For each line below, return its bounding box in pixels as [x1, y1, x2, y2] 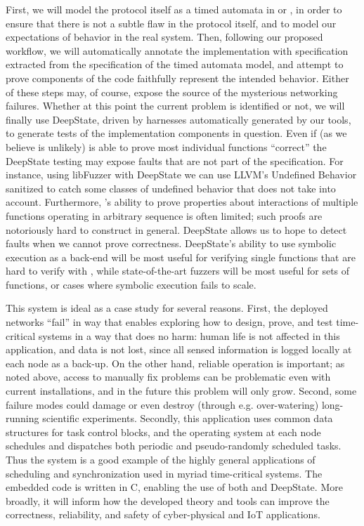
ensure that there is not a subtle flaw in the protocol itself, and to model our [6, 15, 337, 30]
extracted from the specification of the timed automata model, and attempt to [6, 57, 344, 72]
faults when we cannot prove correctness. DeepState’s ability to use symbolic [6, 236, 337, 251]
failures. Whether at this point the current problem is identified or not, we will [6, 98, 345, 113]
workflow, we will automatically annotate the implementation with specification [6, 43, 349, 58]
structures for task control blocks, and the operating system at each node [6, 424, 321, 439]
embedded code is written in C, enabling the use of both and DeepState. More [6, 480, 343, 494]
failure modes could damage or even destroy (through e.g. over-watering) [6, 397, 319, 412]
